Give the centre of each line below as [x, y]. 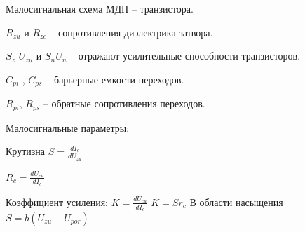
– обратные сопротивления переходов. [124, 103]
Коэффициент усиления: [57, 202]
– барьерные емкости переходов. [115, 79]
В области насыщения [236, 202]
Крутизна [25, 151]
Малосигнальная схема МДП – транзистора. [100, 8]
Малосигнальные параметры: [68, 127]
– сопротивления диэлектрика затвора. [131, 32]
